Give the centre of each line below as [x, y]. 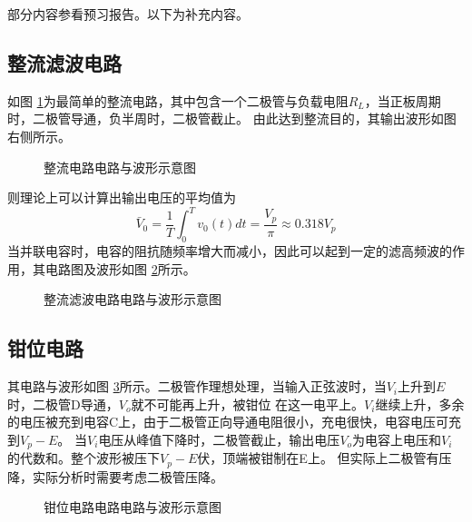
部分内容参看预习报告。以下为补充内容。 [128, 14]
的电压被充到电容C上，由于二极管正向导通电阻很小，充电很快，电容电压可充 [235, 422]
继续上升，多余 [420, 404]
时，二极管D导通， [63, 404]
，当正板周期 [403, 100]
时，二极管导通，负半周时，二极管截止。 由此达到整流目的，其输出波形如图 [232, 118]
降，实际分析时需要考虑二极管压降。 [115, 476]
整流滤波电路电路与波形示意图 [133, 299]
